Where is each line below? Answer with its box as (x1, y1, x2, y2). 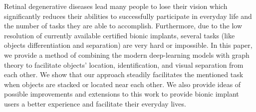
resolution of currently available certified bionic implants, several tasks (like (4, 30, 235, 40)
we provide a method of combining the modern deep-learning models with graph (4, 49, 250, 60)
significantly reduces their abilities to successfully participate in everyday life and (4, 10, 252, 21)
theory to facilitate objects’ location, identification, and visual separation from (4, 59, 244, 70)
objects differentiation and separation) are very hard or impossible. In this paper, (4, 40, 253, 50)
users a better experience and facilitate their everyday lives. (4, 98, 186, 109)
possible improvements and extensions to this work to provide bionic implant (4, 89, 239, 99)
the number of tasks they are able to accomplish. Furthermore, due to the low (4, 20, 242, 31)
